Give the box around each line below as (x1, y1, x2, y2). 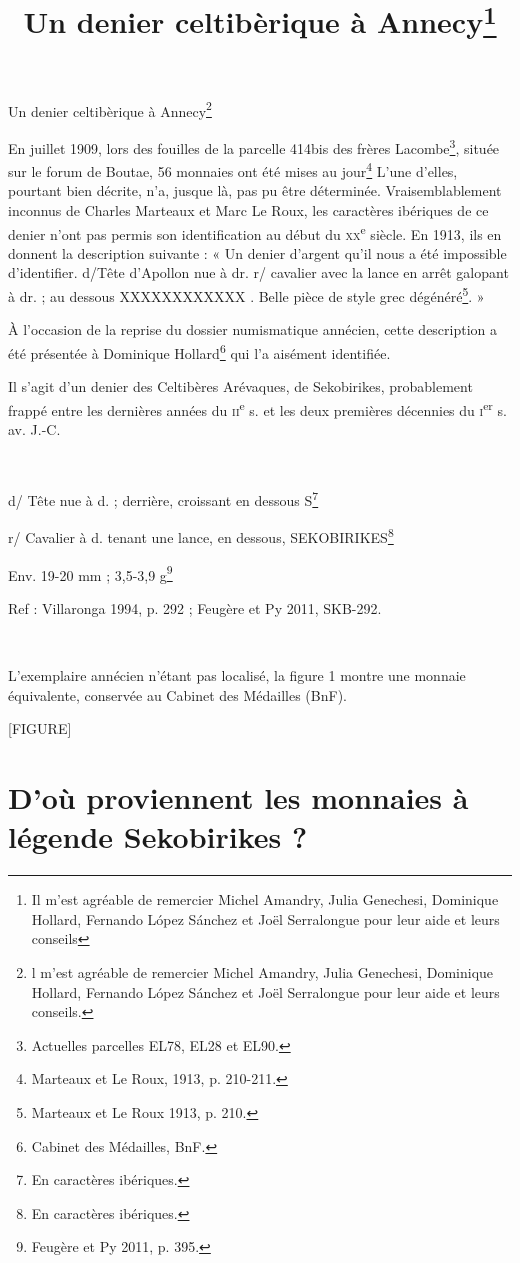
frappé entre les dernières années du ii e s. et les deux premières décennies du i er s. (8, 396, 507, 420)
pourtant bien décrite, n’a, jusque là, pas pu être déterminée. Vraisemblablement (8, 180, 502, 201)
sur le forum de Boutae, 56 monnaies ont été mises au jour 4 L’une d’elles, (8, 158, 458, 181)
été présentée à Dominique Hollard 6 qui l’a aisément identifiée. (8, 339, 391, 363)
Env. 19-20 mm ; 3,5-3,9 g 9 (8, 561, 173, 585)
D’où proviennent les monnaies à (8, 777, 469, 818)
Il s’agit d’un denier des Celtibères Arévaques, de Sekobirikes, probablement (8, 376, 473, 397)
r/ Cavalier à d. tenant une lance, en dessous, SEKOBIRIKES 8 (8, 524, 394, 548)
